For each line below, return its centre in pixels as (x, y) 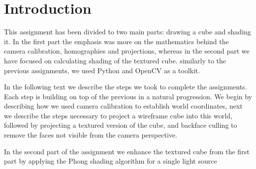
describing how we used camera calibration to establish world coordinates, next (123, 106)
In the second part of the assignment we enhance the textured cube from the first (127, 151)
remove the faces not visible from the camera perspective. (91, 135)
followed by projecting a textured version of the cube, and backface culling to (121, 125)
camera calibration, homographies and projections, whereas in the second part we (127, 51)
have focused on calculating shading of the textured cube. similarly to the (115, 60)
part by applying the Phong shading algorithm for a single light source (111, 161)
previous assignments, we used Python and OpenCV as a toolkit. (102, 70)
